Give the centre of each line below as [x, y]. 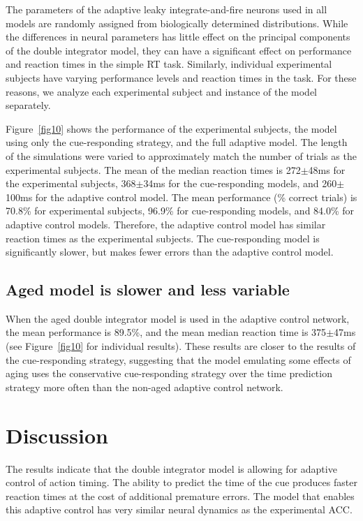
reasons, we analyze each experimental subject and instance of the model [162, 91]
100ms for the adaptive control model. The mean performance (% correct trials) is [181, 197]
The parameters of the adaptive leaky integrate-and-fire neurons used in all [166, 9]
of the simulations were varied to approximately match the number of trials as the [181, 155]
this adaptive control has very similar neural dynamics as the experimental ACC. [179, 509]
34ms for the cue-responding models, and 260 [240, 183]
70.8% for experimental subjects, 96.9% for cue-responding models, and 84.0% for [180, 211]
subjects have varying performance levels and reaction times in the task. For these [181, 77]
